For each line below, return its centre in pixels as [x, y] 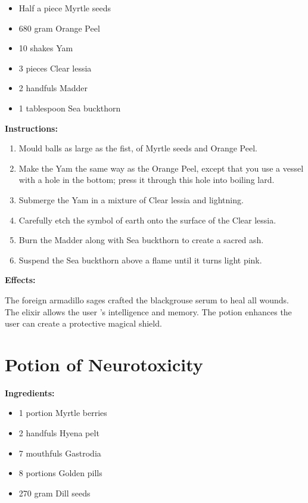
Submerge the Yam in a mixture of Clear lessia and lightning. [131, 199]
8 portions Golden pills [60, 473]
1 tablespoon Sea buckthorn [70, 108]
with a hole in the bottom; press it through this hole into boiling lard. [147, 180]
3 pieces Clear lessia [55, 68]
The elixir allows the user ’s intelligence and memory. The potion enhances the [148, 311]
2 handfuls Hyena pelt [59, 433]
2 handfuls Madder [53, 88]
